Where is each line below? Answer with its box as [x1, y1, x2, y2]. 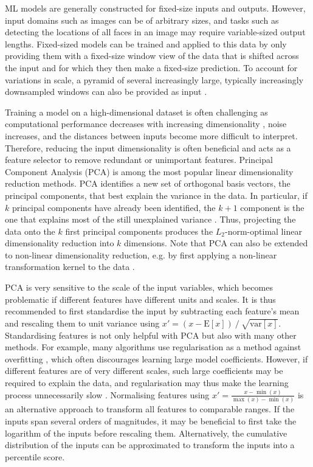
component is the [240, 201, 304, 213]
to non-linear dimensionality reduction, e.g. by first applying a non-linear [5, 248, 277, 261]
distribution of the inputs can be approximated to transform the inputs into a [5, 438, 295, 451]
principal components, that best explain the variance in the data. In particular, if [5, 189, 308, 201]
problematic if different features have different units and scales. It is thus [5, 292, 276, 305]
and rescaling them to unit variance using [5, 316, 160, 329]
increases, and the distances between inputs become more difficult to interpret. [5, 129, 298, 142]
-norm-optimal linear [225, 224, 302, 237]
